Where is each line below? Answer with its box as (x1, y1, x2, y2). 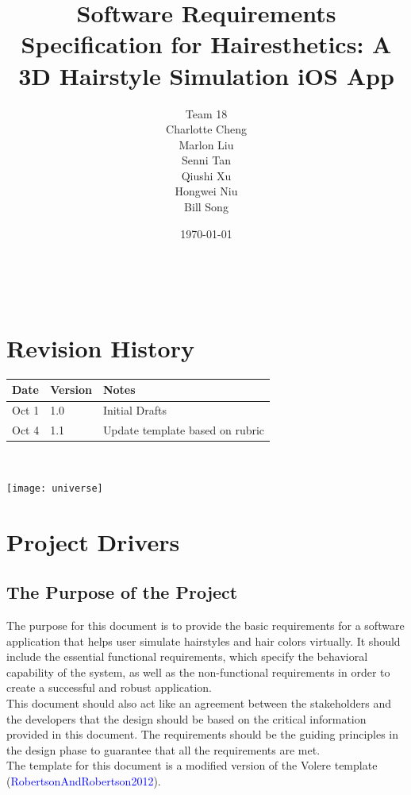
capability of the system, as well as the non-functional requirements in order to (6, 663, 390, 680)
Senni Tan (182, 152, 231, 168)
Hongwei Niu (175, 183, 238, 199)
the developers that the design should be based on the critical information (6, 710, 367, 727)
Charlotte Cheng (166, 121, 247, 137)
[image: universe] (6, 482, 103, 494)
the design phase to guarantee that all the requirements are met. (6, 741, 321, 758)
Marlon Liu (179, 136, 234, 152)
